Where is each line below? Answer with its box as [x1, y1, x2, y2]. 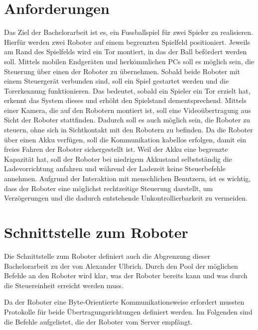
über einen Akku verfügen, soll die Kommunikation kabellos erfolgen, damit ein [4, 134, 247, 144]
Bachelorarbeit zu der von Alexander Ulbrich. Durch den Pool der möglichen [4, 260, 238, 271]
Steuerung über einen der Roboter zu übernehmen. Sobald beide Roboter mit [4, 66, 240, 76]
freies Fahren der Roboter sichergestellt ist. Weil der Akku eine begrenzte [4, 144, 228, 154]
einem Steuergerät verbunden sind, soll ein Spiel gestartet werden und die [4, 76, 229, 86]
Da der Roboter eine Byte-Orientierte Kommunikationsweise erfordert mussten [4, 297, 245, 307]
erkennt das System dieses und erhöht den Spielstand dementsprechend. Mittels [4, 95, 247, 106]
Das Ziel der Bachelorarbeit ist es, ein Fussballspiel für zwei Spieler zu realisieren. [4, 27, 253, 37]
